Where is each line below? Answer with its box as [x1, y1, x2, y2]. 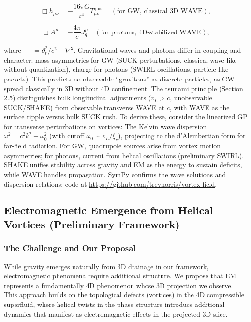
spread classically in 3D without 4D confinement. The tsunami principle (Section [4, 83, 243, 93]
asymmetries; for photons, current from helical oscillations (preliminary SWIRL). [4, 150, 244, 160]
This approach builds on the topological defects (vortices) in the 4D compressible [4, 290, 244, 300]
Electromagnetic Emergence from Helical [4, 202, 213, 217]
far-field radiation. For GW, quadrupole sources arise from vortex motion [4, 141, 221, 151]
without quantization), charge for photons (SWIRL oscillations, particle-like [4, 64, 229, 74]
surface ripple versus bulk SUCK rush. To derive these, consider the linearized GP [4, 112, 248, 122]
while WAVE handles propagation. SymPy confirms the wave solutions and [4, 169, 226, 179]
